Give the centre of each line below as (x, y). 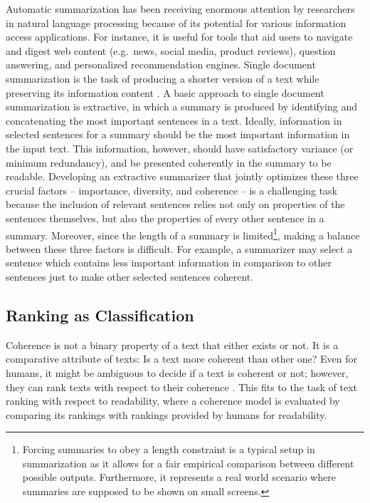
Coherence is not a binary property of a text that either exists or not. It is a (172, 344)
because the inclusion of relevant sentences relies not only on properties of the (175, 204)
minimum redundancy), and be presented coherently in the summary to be (169, 162)
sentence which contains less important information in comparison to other (169, 263)
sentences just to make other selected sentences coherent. (130, 276)
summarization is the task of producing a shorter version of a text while (163, 78)
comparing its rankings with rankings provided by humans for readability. (166, 414)
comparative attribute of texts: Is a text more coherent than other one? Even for (182, 359)
